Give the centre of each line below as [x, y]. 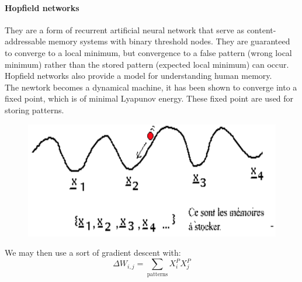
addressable [25, 41]
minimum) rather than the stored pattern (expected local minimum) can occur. [147, 64]
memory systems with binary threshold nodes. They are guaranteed [169, 41]
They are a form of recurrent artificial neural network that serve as [124, 29]
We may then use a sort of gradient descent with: [93, 253]
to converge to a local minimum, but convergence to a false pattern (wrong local [148, 52]
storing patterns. [34, 109]
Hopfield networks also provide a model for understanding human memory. [138, 76]
